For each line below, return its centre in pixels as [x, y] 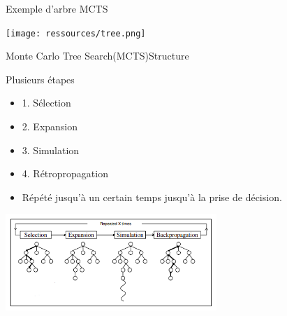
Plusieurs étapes [40, 79]
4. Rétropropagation [65, 173]
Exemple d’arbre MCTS [57, 8]
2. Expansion [50, 126]
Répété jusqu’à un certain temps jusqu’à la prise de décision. [152, 197]
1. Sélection [46, 103]
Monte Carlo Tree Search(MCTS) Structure [97, 56]
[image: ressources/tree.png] [76, 33]
